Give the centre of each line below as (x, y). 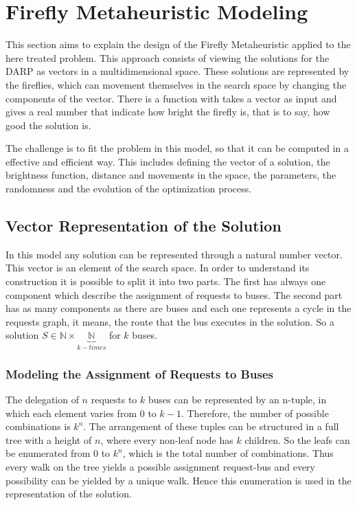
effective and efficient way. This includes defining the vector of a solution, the (168, 161)
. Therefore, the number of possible (255, 413)
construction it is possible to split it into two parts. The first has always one (166, 281)
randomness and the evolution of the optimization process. (129, 189)
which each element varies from (71, 413)
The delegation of (42, 400)
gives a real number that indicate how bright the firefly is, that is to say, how (168, 112)
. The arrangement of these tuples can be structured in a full (211, 426)
